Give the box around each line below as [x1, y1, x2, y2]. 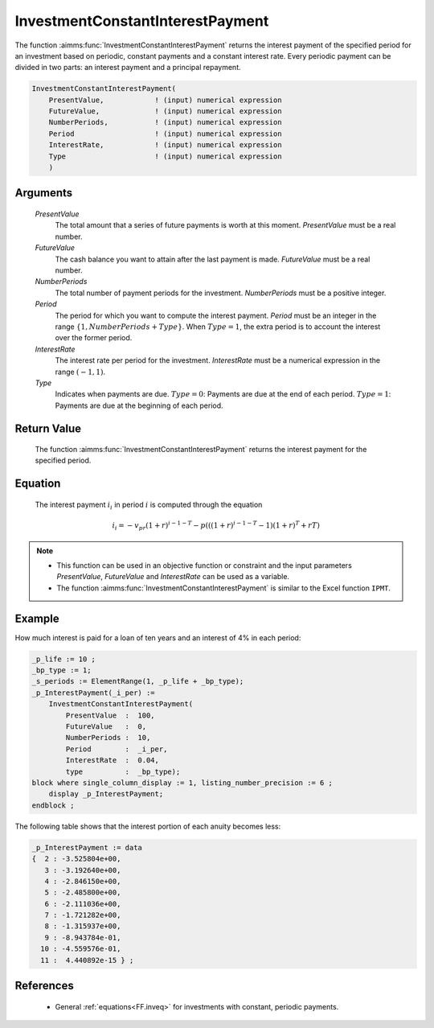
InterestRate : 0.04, [65, 756, 160, 765]
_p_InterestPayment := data [31, 843, 142, 852]
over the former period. [55, 333, 133, 343]
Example [14, 611, 59, 625]
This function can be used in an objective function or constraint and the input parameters [56, 561, 353, 570]
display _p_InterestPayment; [48, 789, 164, 799]
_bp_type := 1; [31, 666, 92, 675]
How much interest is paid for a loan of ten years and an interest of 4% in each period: [14, 632, 301, 643]
